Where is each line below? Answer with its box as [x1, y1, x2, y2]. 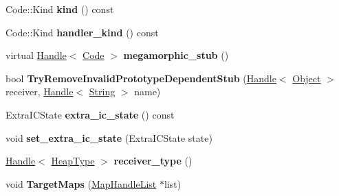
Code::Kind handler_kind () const [6, 25, 159, 39]
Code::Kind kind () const [6, 2, 114, 16]
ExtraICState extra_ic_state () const [6, 107, 175, 121]
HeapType [51, 154, 95, 168]
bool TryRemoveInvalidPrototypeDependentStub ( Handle [6, 71, 276, 85]
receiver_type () [113, 154, 193, 168]
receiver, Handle [6, 84, 74, 99]
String [89, 84, 116, 99]
